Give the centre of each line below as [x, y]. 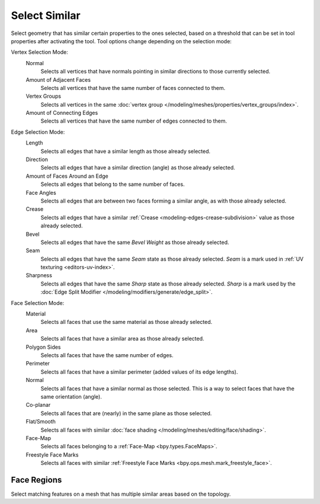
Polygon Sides [44, 347]
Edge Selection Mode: [38, 132]
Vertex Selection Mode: [39, 52]
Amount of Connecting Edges [62, 113]
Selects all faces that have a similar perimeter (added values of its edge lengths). [139, 372]
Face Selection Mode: [38, 303]
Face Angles [41, 192]
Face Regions [36, 480]
